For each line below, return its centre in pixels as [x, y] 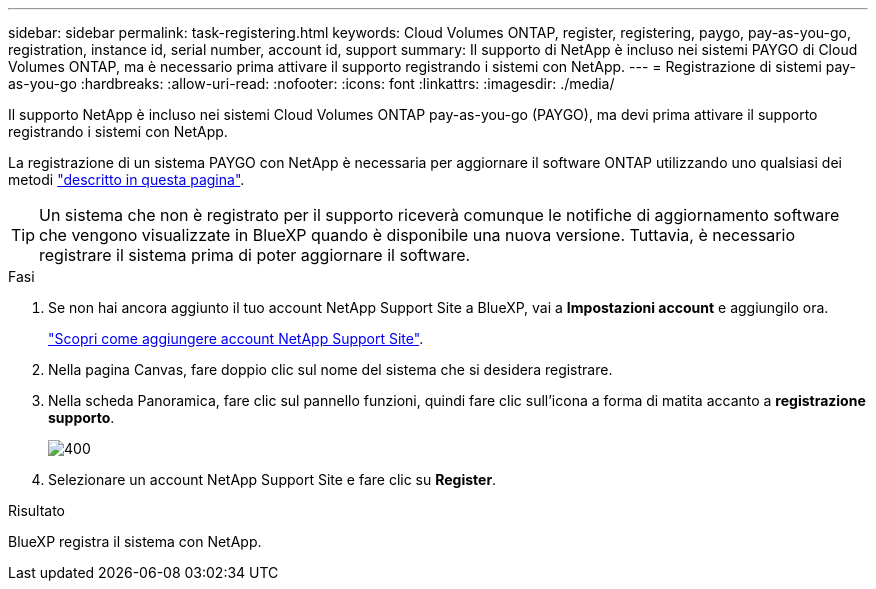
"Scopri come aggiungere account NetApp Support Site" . [236, 338]
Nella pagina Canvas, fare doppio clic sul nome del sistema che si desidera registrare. [330, 369]
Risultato [37, 510]
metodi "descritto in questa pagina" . [126, 179]
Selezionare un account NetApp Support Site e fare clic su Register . [272, 479]
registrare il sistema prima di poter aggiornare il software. [255, 255]
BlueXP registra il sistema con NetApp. [135, 541]
